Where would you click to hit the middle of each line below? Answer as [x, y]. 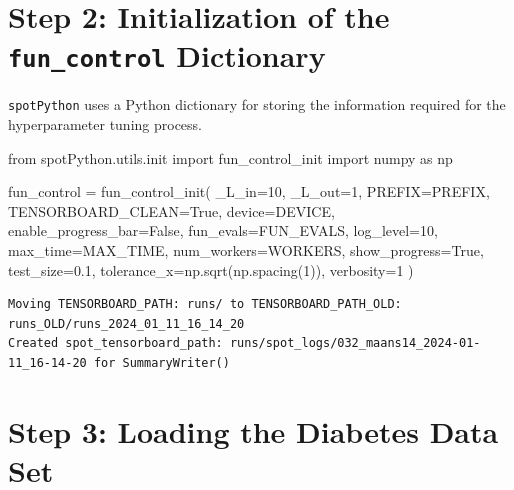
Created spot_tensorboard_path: [115, 343]
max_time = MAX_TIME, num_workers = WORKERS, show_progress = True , [246, 250]
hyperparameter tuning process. [105, 124]
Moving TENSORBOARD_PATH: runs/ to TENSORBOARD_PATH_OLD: [205, 304]
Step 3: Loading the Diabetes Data [253, 430]
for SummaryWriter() [161, 363]
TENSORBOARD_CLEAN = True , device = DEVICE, [171, 210]
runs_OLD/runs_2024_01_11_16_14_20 [126, 323]
